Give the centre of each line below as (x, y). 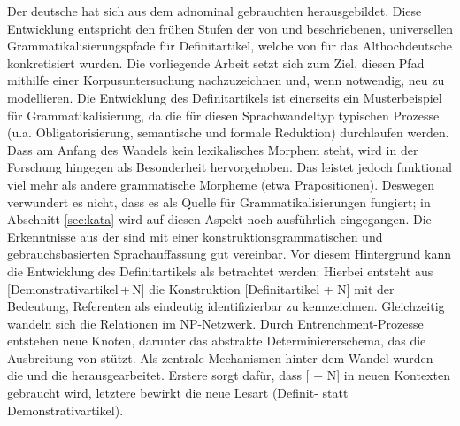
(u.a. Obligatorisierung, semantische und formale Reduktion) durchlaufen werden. (228, 132)
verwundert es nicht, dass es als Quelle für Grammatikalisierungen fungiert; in (219, 201)
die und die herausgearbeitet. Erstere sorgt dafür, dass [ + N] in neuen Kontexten (229, 375)
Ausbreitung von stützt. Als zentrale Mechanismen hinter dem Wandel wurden (220, 357)
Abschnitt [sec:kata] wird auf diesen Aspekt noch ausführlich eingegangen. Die (219, 219)
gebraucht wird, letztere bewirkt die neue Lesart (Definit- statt (178, 393)
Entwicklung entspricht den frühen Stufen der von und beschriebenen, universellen (230, 28)
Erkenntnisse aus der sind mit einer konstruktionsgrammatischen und (195, 236)
